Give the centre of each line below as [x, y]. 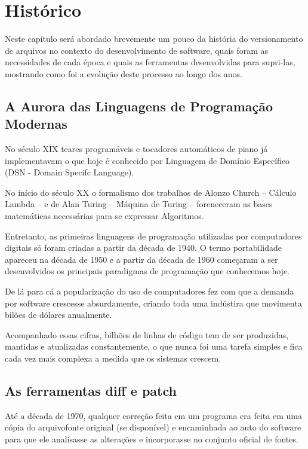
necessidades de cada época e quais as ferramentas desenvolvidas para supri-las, [150, 62]
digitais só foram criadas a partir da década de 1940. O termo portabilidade [144, 248]
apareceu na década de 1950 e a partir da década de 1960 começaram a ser [141, 259]
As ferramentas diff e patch [91, 390]
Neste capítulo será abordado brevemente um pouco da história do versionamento [154, 39]
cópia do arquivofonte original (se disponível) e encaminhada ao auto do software [153, 427]
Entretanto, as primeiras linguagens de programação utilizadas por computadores [153, 236]
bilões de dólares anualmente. [58, 315]
